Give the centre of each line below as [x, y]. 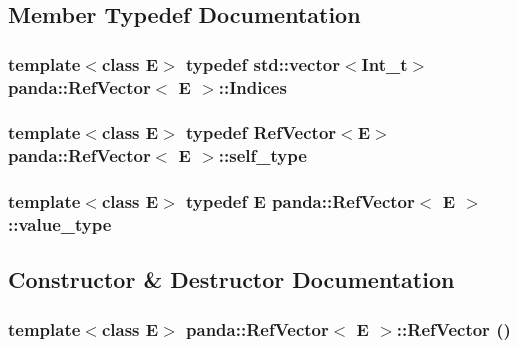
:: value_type [60, 224]
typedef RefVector [261, 132]
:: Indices [252, 86]
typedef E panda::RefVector [300, 201]
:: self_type [262, 155]
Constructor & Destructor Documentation [231, 279]
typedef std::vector [263, 63]
